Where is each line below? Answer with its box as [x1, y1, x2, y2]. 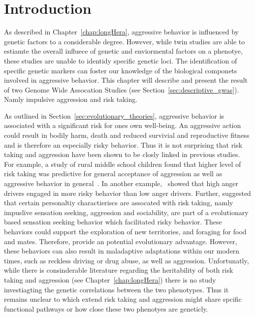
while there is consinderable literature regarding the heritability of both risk [4, 265, 233, 275]
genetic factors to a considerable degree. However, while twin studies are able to [4, 36, 245, 46]
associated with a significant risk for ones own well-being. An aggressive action [4, 120, 241, 130]
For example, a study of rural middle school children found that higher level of [4, 158, 241, 169]
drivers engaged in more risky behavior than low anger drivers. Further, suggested [4, 188, 251, 198]
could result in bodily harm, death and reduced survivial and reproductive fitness [4, 130, 250, 140]
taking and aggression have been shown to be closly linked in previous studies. [4, 149, 240, 159]
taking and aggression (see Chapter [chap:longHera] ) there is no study [4, 274, 216, 285]
